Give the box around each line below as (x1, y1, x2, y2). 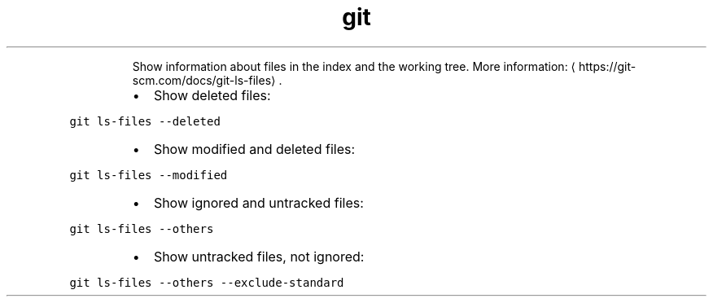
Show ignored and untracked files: (153, 194, 364, 211)
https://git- (579, 59, 636, 73)
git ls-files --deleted (69, 114, 221, 128)
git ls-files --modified (69, 168, 228, 182)
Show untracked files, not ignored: (153, 248, 365, 265)
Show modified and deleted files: (153, 140, 356, 157)
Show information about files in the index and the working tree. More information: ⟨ (132, 59, 576, 73)
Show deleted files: (153, 86, 271, 103)
